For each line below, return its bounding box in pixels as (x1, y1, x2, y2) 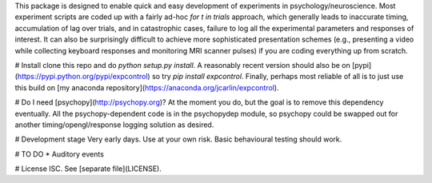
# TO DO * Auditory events (14, 149, 104, 159)
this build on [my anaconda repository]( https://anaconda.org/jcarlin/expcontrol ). (14, 82, 279, 92)
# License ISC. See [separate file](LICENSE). (14, 164, 162, 173)
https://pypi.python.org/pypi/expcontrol (17, 72, 148, 82)
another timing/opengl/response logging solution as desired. (14, 120, 214, 129)
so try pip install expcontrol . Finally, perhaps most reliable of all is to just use (152, 72, 404, 82)
